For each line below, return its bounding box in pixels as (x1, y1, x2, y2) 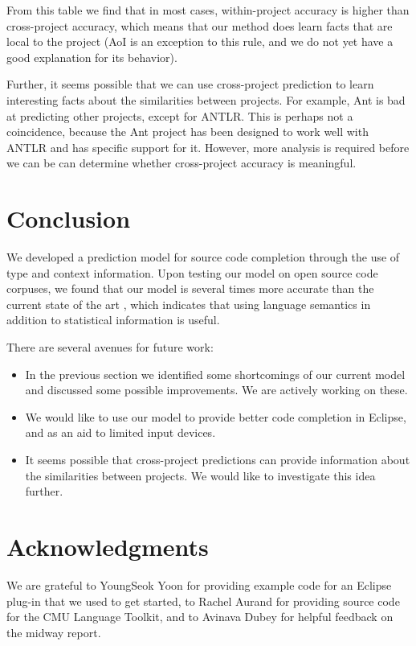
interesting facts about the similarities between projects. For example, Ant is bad (6, 91, 406, 108)
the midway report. (6, 623, 101, 640)
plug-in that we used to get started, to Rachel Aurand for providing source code (6, 592, 400, 609)
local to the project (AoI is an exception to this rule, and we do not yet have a (6, 33, 394, 50)
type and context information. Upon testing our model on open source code (6, 264, 378, 281)
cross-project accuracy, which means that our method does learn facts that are (6, 17, 393, 34)
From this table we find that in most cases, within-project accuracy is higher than (6, 2, 410, 18)
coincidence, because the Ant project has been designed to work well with (6, 123, 369, 140)
